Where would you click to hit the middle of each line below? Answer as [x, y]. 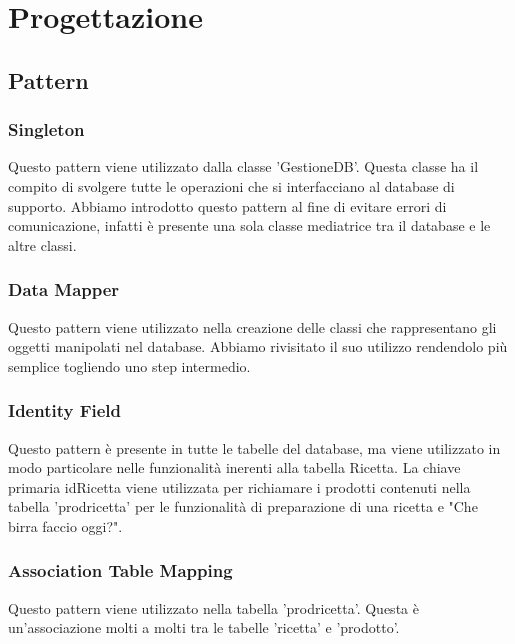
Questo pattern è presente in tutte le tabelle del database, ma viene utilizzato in [254, 447]
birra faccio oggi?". [65, 525]
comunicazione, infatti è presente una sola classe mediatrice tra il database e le [249, 225]
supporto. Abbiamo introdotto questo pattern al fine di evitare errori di [227, 205]
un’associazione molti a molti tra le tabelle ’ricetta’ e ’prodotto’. [204, 627]
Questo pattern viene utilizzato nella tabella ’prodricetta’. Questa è [213, 607]
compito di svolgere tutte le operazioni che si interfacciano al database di [231, 185]
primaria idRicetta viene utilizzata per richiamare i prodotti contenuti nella [239, 486]
